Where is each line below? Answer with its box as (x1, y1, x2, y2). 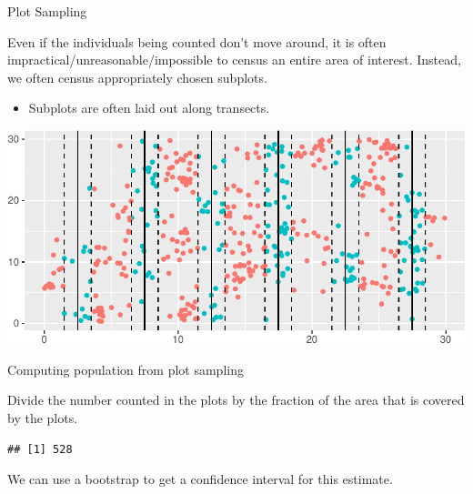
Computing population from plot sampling (7, 359, 244, 378)
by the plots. (7, 408, 78, 427)
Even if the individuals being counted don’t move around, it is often (7, 32, 387, 51)
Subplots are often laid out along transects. (28, 98, 270, 117)
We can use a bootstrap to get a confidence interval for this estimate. (7, 469, 393, 489)
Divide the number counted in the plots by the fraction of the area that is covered (7, 390, 465, 409)
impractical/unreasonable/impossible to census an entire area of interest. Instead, (7, 50, 461, 69)
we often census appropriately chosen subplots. (7, 67, 267, 86)
